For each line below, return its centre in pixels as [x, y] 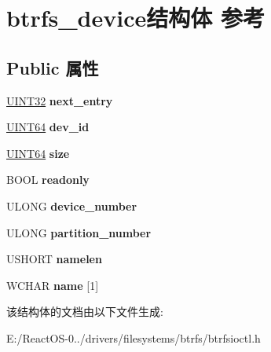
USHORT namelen [54, 259]
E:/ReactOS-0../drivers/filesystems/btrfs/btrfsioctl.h [134, 337]
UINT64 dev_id [48, 127]
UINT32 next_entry [60, 100]
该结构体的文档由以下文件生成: [85, 312]
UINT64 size [38, 153]
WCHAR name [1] [53, 285]
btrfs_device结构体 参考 [135, 18]
